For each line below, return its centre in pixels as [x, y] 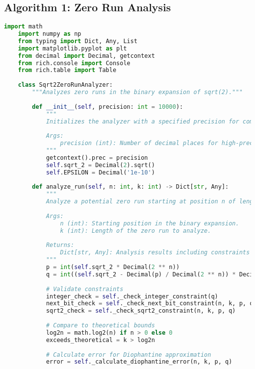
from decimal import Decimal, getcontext [86, 56]
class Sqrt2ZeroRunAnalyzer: [65, 85]
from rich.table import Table [67, 70]
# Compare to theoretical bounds [100, 326]
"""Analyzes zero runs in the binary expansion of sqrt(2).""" [137, 92]
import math [23, 27]
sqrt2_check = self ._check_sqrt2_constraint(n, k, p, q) [141, 311]
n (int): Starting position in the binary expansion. [150, 223]
